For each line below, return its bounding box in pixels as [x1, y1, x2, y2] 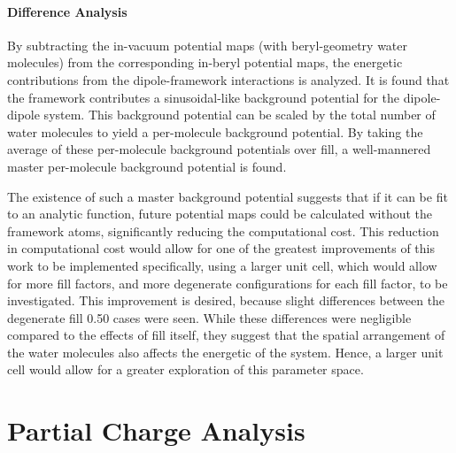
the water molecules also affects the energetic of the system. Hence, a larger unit [7, 342, 444, 361]
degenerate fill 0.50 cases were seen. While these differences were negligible [7, 308, 412, 326]
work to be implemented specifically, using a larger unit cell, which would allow [7, 256, 437, 274]
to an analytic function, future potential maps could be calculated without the [7, 204, 433, 223]
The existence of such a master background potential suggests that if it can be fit [7, 187, 448, 205]
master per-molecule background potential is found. [7, 157, 287, 175]
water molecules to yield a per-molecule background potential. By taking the [7, 122, 423, 141]
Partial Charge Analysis [7, 412, 305, 449]
